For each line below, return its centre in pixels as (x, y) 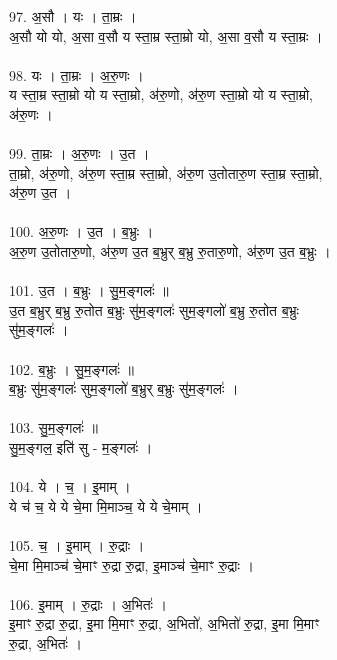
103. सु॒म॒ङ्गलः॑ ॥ (53, 427)
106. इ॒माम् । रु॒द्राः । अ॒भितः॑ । (88, 603)
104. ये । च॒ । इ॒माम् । (70, 486)
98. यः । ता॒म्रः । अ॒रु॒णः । (76, 74)
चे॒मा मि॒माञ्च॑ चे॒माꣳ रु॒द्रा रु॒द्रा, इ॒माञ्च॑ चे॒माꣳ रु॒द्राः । (131, 564)
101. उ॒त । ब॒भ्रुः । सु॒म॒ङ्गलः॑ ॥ (89, 290)
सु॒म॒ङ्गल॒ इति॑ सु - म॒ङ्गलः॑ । (81, 446)
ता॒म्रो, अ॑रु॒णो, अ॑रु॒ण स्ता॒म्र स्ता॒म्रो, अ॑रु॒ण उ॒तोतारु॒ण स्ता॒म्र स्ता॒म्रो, (166, 172)
